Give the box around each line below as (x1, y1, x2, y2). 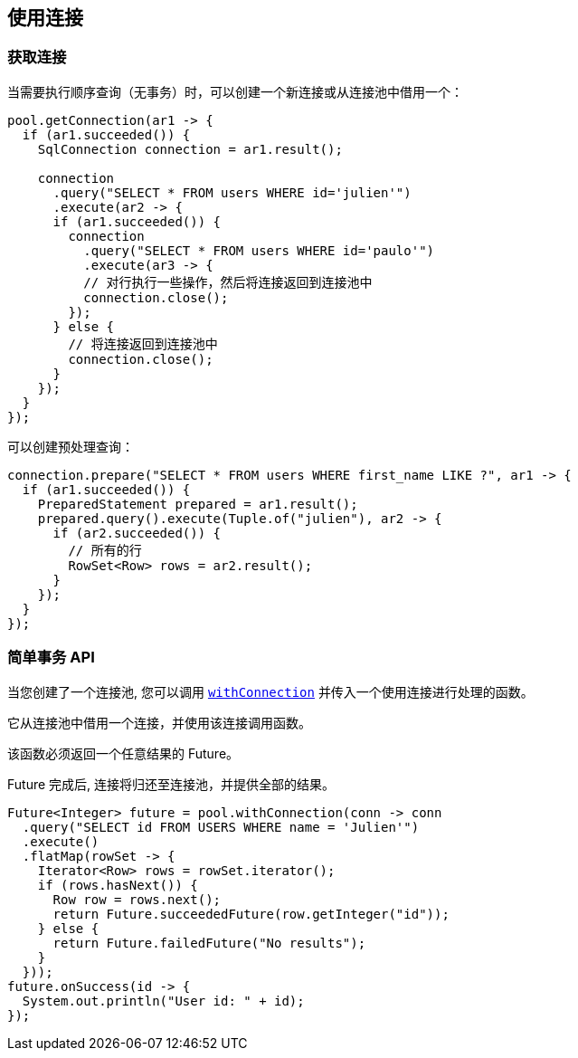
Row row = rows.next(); (52, 891, 222, 907)
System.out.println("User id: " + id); (22, 993, 305, 1008)
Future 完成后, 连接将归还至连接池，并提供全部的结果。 (7, 776, 336, 792)
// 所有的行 (68, 542, 142, 558)
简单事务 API (7, 648, 95, 667)
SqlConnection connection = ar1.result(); (37, 141, 343, 157)
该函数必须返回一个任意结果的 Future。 (7, 745, 240, 761)
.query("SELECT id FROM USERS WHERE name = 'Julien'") (22, 819, 420, 834)
